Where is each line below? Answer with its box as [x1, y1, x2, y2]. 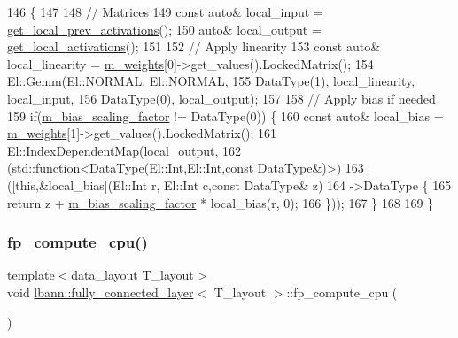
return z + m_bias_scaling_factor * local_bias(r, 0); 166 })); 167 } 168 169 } [7, 193, 434, 211]
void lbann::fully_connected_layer [7, 282, 194, 301]
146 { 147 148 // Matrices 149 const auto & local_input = [7, 3, 323, 20]
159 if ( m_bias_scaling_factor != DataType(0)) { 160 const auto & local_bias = [7, 106, 444, 125]
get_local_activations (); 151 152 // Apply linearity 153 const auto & [7, 37, 381, 56]
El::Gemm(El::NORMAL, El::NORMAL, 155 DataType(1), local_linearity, [7, 72, 415, 90]
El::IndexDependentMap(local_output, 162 [7, 141, 242, 159]
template [7, 265, 55, 284]
